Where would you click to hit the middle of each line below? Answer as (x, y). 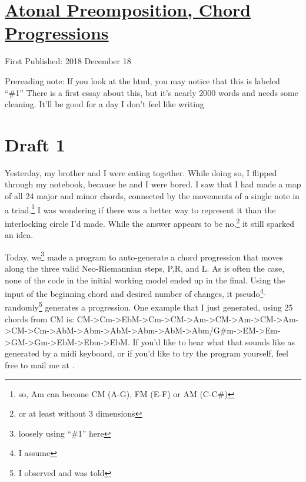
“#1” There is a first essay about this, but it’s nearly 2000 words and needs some (152, 92)
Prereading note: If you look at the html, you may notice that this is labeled (142, 80)
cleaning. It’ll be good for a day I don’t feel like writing (104, 104)
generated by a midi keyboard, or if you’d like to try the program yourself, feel (147, 353)
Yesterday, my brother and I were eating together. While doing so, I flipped (141, 172)
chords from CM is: (40, 318)
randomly (22, 307)
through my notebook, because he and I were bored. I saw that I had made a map (153, 184)
